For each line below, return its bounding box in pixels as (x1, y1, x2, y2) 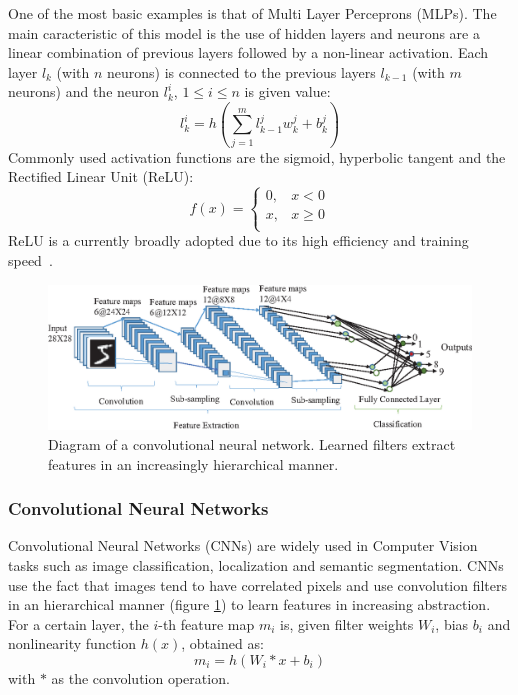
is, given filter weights (280, 613, 414, 634)
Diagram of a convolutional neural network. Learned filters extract (48, 434, 456, 454)
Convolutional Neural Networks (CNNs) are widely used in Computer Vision (8, 535, 478, 556)
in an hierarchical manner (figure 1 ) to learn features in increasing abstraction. (8, 594, 491, 615)
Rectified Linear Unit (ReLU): (8, 166, 194, 187)
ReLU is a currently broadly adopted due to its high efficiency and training (8, 230, 469, 251)
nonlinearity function (8, 633, 137, 654)
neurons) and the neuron (8, 81, 160, 102)
